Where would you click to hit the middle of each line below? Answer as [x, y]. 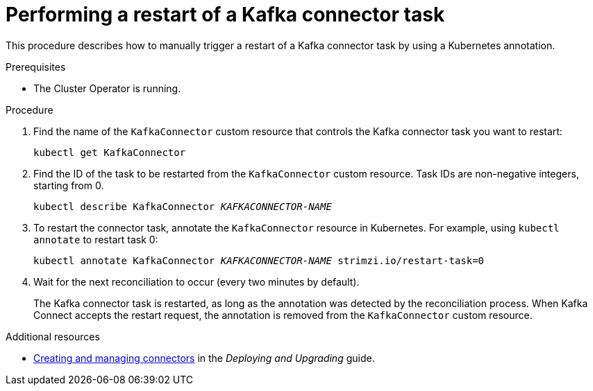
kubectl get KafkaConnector [110, 152]
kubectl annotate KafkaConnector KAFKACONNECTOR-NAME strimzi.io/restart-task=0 [259, 260]
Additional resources [53, 336]
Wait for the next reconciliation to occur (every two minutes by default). [197, 281]
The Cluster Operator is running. [107, 88]
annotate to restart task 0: [96, 239]
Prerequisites [36, 67]
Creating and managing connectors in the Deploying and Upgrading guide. [204, 358]
